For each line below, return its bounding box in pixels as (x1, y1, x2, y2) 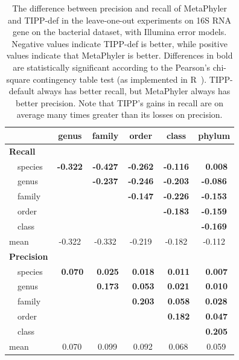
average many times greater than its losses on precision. (16, 108, 223, 121)
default (8, 85, 35, 97)
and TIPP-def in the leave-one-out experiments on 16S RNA (7, 13, 232, 26)
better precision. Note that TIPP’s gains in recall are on (15, 96, 224, 109)
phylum (198, 129, 231, 141)
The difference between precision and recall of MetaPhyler (12, 2, 227, 14)
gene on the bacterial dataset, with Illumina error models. (12, 25, 227, 38)
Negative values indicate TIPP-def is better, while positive (11, 37, 228, 50)
